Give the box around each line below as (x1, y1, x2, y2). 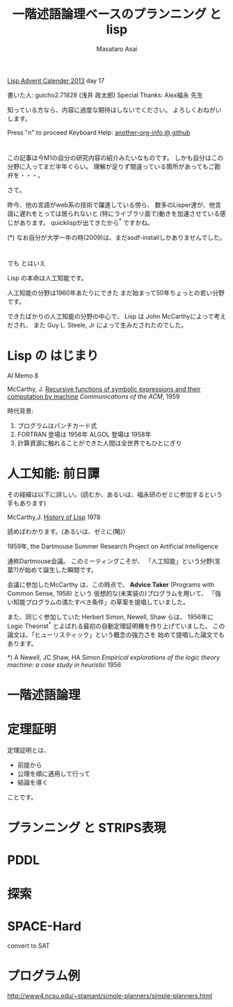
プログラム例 (7, 968, 81, 984)
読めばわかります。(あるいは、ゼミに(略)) (7, 527, 126, 535)
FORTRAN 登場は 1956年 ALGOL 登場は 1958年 (17, 430, 152, 438)
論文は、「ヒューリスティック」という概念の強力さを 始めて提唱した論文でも (7, 630, 225, 638)
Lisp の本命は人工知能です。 (7, 273, 88, 282)
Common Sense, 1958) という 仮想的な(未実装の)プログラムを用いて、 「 (7, 589, 216, 597)
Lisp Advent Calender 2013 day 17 (7, 76, 105, 84)
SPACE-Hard (7, 918, 82, 935)
